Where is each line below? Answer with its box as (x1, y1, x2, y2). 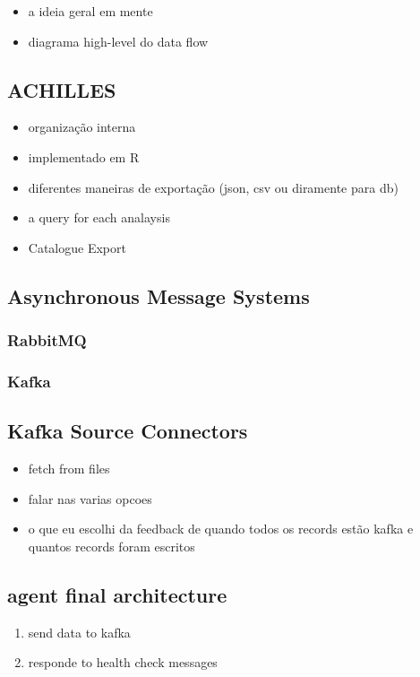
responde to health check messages (28, 653, 218, 672)
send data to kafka (28, 622, 131, 641)
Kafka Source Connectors (7, 417, 248, 445)
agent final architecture (7, 580, 227, 608)
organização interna (28, 117, 136, 136)
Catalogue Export (28, 238, 126, 256)
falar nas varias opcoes (28, 489, 152, 508)
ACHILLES (7, 75, 116, 103)
